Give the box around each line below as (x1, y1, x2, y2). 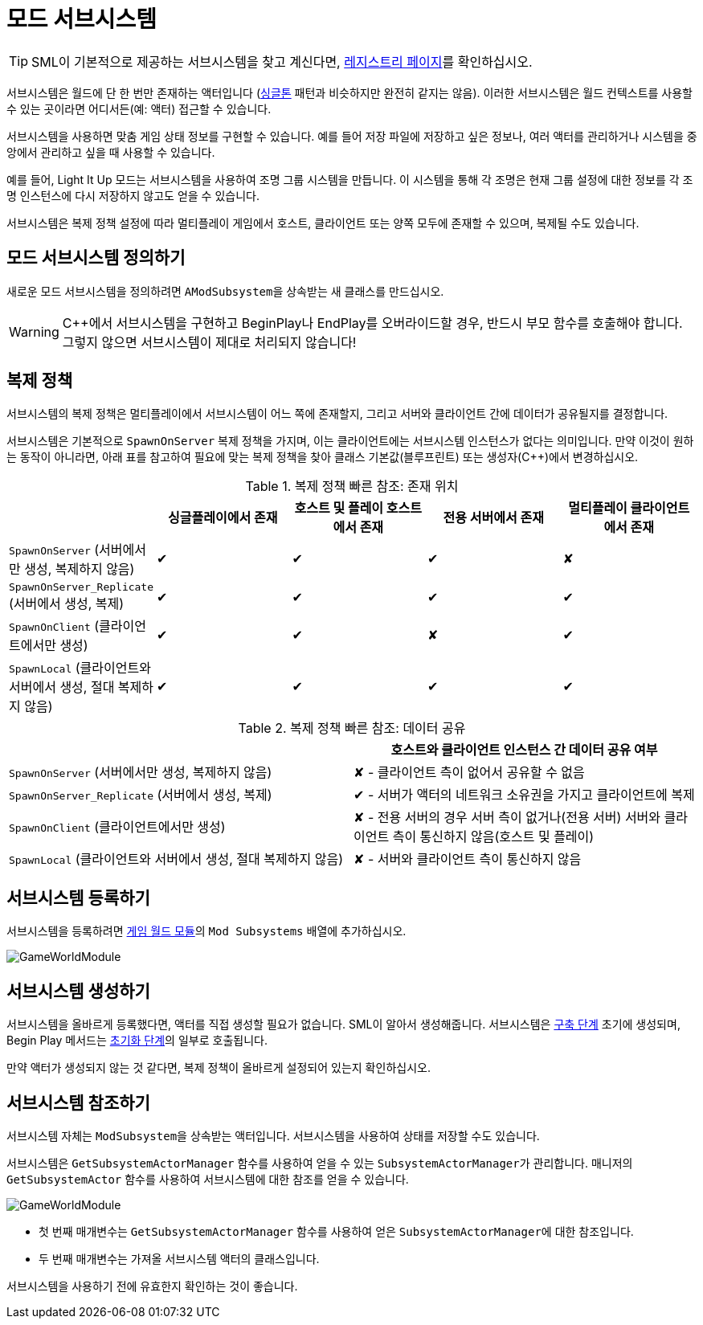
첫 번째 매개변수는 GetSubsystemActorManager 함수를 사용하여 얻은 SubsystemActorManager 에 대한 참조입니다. (39, 1224, 634, 1238)
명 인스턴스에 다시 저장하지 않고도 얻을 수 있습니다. (6, 188, 260, 202)
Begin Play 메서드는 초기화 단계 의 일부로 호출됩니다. (6, 1033, 268, 1048)
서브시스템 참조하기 (6, 1092, 150, 1113)
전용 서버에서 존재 (443, 509, 544, 526)
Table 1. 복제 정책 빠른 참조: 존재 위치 (245, 478, 459, 495)
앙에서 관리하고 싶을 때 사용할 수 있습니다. (6, 145, 215, 159)
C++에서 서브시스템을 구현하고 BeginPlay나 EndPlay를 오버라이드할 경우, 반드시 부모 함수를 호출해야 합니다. (62, 314, 683, 331)
